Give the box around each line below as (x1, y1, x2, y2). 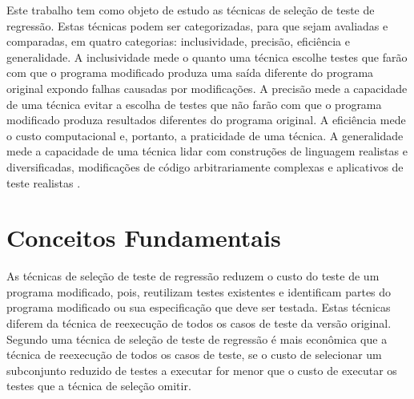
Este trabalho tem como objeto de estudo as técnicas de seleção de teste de (6, 2, 375, 18)
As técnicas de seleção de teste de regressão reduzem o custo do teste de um (6, 268, 380, 284)
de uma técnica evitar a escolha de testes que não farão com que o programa (6, 95, 382, 112)
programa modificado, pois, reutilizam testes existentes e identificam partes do (6, 283, 392, 300)
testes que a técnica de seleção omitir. (6, 377, 191, 394)
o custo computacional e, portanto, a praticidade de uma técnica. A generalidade (6, 127, 404, 143)
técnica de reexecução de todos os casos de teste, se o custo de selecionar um (6, 346, 382, 363)
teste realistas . (6, 174, 81, 191)
